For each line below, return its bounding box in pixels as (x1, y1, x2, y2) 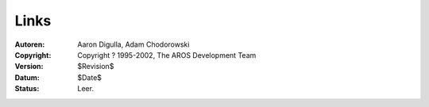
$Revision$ (77, 62, 114, 71)
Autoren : (14, 40, 45, 49)
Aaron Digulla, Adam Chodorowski (77, 40, 190, 49)
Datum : (14, 72, 40, 82)
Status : (14, 84, 40, 94)
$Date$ (77, 72, 102, 82)
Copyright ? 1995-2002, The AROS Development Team (77, 50, 257, 59)
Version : (14, 62, 44, 71)
